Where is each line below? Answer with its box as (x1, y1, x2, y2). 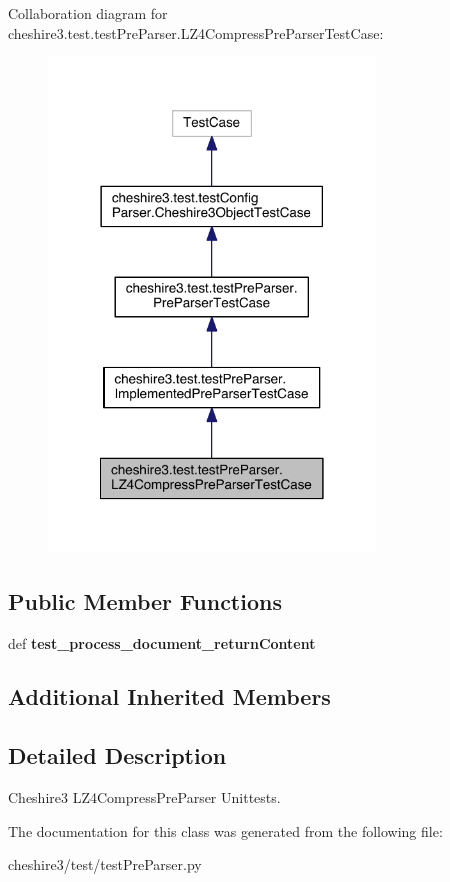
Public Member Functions (8, 585, 282, 616)
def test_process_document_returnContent (8, 632, 316, 653)
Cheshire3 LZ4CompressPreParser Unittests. (8, 787, 281, 808)
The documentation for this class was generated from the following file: (8, 820, 443, 841)
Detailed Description (8, 740, 227, 771)
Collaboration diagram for (8, 3, 168, 23)
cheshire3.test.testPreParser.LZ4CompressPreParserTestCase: (8, 22, 384, 43)
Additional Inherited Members (8, 681, 331, 712)
